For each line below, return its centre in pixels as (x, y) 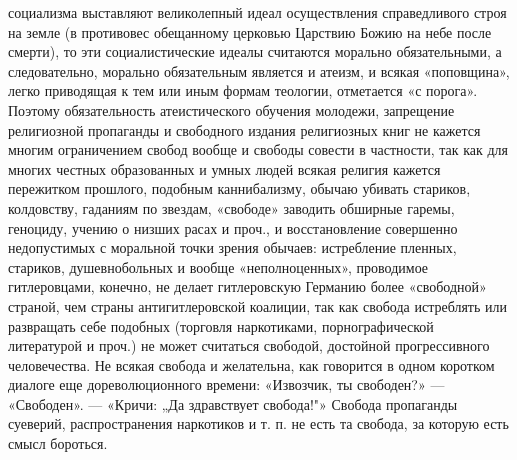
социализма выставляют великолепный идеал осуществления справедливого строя (257, 12)
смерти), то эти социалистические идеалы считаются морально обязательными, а (255, 51)
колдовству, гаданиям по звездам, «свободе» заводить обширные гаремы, (231, 207)
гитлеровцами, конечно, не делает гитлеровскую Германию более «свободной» (247, 286)
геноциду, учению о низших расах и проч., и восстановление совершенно (233, 227)
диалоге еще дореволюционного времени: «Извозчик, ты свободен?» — (226, 384)
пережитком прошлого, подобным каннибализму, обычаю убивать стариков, (239, 188)
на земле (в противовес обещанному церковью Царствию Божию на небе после (250, 31)
